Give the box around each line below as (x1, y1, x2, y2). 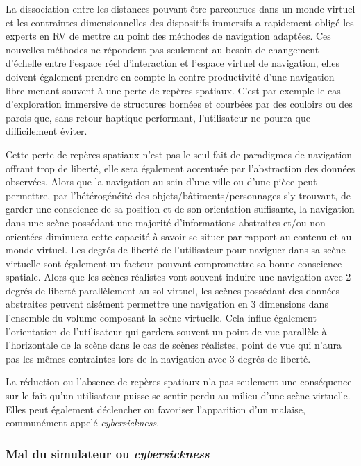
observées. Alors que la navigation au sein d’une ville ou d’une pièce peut (6, 174, 317, 189)
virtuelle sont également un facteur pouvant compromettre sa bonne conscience (6, 256, 342, 270)
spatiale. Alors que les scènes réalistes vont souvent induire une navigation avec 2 (6, 269, 351, 284)
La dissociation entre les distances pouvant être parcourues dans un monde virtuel (6, 1, 355, 15)
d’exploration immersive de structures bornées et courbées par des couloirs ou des (6, 97, 353, 111)
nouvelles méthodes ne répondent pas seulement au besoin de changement (6, 42, 319, 56)
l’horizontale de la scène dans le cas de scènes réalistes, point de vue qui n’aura (6, 338, 342, 352)
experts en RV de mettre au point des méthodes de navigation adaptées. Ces (6, 28, 331, 43)
